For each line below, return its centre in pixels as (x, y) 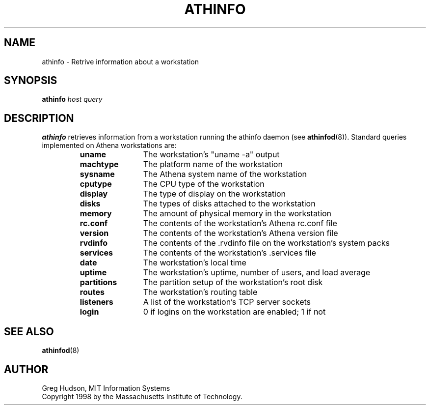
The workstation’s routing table (200, 292)
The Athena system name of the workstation (225, 174)
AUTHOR (26, 369)
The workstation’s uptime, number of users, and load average (257, 273)
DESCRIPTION (39, 118)
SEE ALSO (29, 331)
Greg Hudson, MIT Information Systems (106, 388)
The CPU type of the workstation (204, 184)
